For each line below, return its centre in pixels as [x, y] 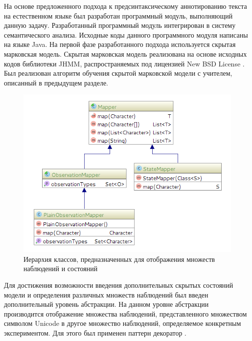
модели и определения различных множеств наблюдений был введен [106, 294]
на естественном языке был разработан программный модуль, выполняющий [118, 15]
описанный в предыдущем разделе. [56, 82]
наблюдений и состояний [61, 268]
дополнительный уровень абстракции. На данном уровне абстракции [106, 304]
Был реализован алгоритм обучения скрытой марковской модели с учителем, [118, 73]
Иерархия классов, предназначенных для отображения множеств [119, 259]
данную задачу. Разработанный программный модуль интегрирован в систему [120, 25]
